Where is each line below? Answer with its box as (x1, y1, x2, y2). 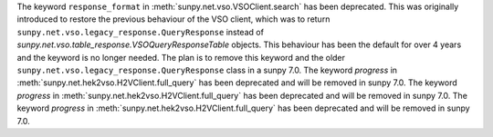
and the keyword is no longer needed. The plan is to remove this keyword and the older (16, 52, 346, 63)
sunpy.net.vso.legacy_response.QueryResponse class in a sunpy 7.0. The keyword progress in (16, 64, 397, 75)
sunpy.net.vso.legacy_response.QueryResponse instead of (16, 26, 265, 37)
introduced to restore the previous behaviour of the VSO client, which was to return (16, 14, 330, 24)
